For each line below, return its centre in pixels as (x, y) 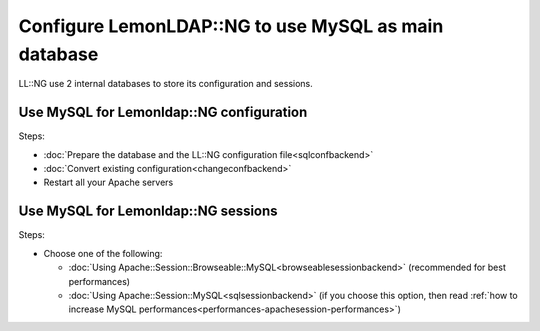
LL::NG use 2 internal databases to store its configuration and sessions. (166, 84)
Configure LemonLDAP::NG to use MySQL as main (231, 26)
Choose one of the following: (103, 253)
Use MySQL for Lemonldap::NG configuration (163, 112)
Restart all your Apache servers (108, 182)
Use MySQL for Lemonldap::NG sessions (148, 211)
